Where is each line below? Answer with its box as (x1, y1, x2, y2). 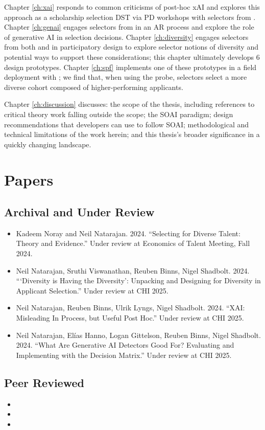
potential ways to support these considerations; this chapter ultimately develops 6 (4, 51, 260, 62)
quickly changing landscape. (4, 139, 91, 149)
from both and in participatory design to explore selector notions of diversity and (4, 41, 258, 52)
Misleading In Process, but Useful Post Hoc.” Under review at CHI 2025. (16, 312, 244, 323)
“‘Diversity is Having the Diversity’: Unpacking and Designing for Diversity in (16, 275, 261, 286)
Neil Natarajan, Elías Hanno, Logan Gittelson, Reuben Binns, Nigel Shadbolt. (16, 329, 261, 340)
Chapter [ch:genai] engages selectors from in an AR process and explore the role (4, 21, 254, 32)
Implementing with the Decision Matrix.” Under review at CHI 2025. (16, 349, 232, 360)
